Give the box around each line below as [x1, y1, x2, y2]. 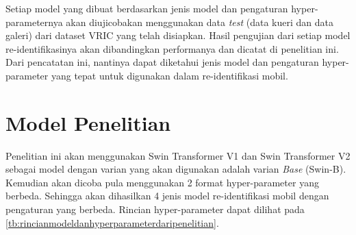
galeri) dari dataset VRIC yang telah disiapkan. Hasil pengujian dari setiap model [5, 28, 351, 42]
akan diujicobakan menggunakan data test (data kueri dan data [66, 14, 333, 29]
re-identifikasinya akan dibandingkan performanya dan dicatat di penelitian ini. [5, 41, 339, 55]
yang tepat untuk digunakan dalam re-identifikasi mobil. [51, 68, 288, 82]
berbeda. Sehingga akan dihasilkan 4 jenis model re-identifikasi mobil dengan [5, 188, 329, 203]
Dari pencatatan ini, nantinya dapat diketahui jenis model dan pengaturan [5, 55, 319, 69]
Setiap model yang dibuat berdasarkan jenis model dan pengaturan [5, 1, 288, 15]
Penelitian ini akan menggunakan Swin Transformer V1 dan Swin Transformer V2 [5, 148, 351, 162]
